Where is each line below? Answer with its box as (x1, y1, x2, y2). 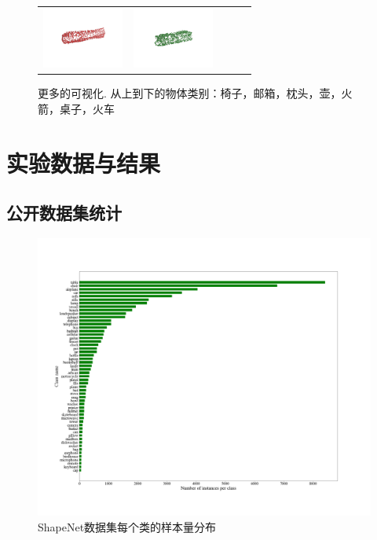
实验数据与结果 (6, 146, 161, 178)
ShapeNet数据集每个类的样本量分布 (38, 518, 217, 534)
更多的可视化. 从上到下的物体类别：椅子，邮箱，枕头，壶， (38, 85, 342, 101)
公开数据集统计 (6, 200, 122, 225)
